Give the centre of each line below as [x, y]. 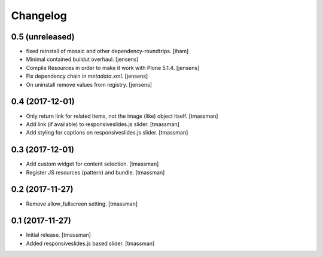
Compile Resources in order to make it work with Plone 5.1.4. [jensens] [113, 68]
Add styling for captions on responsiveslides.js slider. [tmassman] [107, 133]
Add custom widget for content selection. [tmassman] [92, 164]
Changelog [39, 16]
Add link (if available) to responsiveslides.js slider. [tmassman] [103, 124]
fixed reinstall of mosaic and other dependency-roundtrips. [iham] [107, 51]
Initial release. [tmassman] [58, 235]
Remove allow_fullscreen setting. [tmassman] [82, 204]
